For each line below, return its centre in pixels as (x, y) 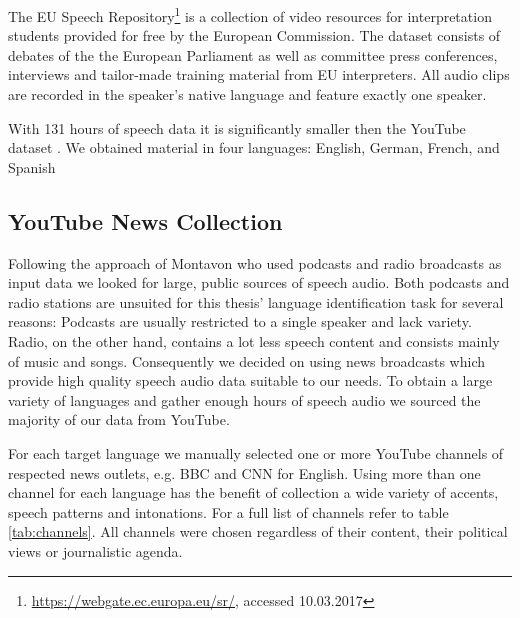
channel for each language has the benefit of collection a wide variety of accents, (253, 492)
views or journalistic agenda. (95, 550)
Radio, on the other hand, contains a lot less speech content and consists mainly (254, 340)
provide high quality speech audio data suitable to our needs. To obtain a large (250, 380)
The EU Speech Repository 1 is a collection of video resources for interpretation (250, 14)
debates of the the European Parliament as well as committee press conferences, (253, 54)
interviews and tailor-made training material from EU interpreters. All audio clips (259, 74)
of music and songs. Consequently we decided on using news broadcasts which (247, 360)
